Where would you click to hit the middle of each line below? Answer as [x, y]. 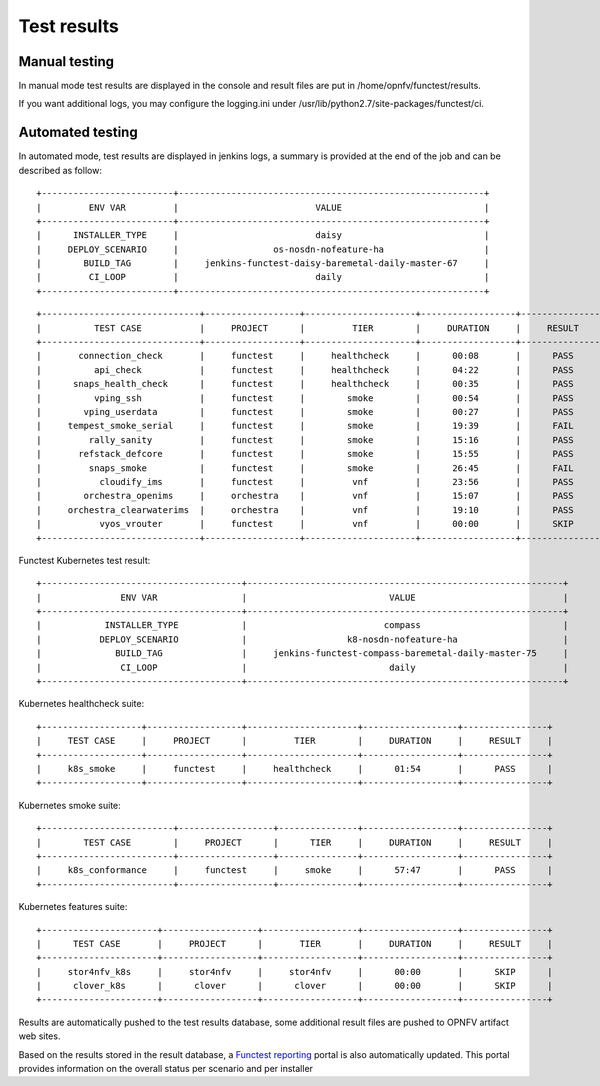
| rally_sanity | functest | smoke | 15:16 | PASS [305, 439]
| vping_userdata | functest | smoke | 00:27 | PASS [305, 411]
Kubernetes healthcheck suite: [81, 704]
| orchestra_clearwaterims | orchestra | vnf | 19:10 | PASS [305, 509]
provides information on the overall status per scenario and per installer [166, 1069]
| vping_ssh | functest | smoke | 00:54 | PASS [305, 398]
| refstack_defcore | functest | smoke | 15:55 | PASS [305, 454]
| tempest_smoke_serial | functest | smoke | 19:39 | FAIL [305, 426]
